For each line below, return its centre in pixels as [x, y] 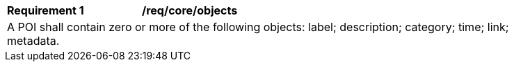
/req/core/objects [190, 10]
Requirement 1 [46, 10]
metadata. [33, 41]
